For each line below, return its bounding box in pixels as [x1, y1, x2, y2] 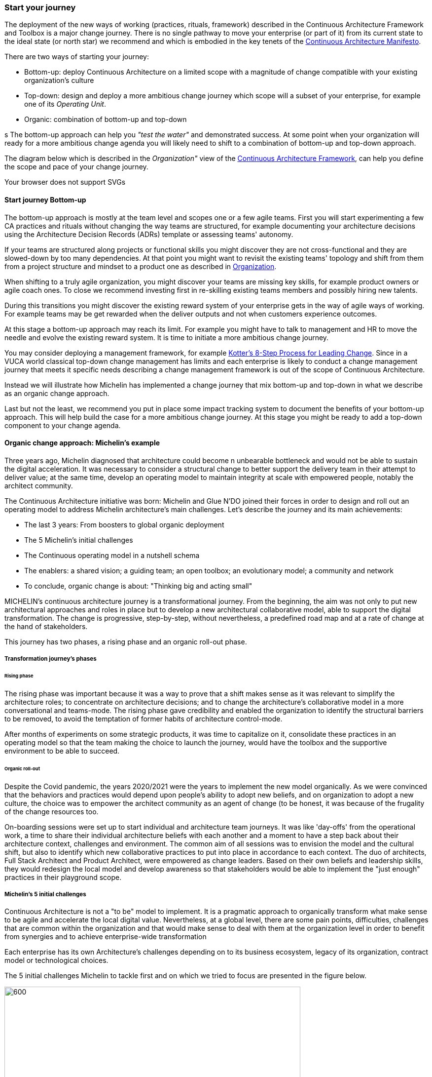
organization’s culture [24, 76, 94, 85]
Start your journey [4, 2, 76, 12]
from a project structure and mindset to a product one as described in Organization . [4, 262, 277, 271]
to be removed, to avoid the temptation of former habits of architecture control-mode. [4, 714, 283, 723]
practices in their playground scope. [4, 873, 122, 881]
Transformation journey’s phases [4, 655, 97, 663]
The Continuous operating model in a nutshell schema [24, 551, 200, 559]
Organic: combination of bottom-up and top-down [24, 115, 187, 124]
